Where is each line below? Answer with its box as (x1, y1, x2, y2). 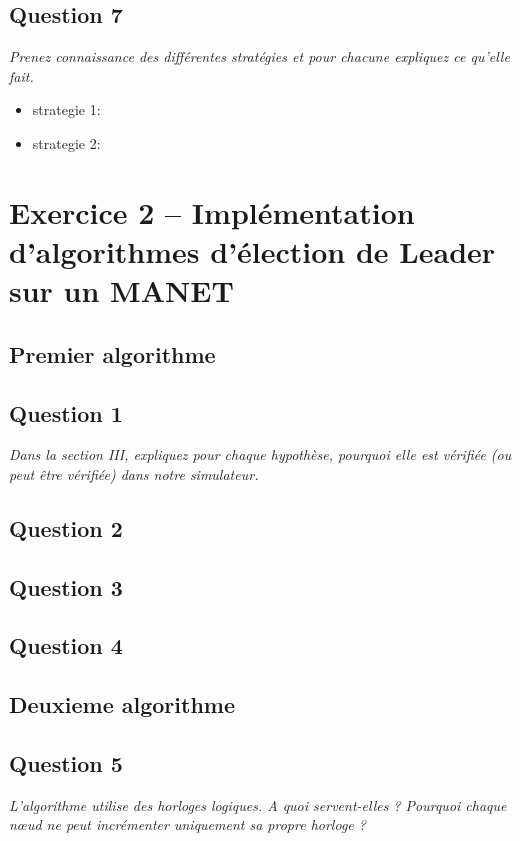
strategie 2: (32, 132, 101, 153)
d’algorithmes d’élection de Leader (9, 230, 496, 271)
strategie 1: (32, 99, 101, 120)
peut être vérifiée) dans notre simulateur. (9, 463, 259, 484)
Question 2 (9, 512, 123, 543)
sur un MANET (9, 270, 234, 311)
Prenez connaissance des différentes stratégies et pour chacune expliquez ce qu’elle (9, 46, 510, 67)
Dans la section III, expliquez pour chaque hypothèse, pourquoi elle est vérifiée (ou (9, 444, 512, 465)
